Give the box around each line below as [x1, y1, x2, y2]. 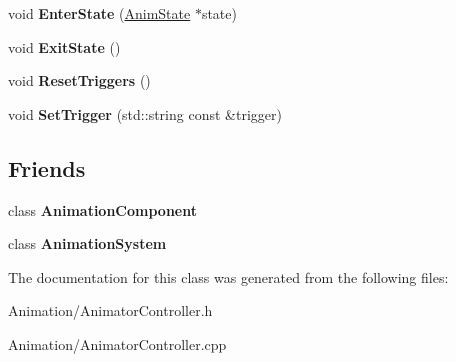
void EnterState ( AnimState [8, 3, 191, 23]
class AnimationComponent [8, 199, 197, 220]
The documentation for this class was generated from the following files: [8, 266, 449, 287]
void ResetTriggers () [8, 70, 151, 91]
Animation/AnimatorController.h [8, 300, 213, 321]
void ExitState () [8, 36, 121, 57]
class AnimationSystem [8, 233, 167, 254]
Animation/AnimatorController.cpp [8, 333, 227, 354]
